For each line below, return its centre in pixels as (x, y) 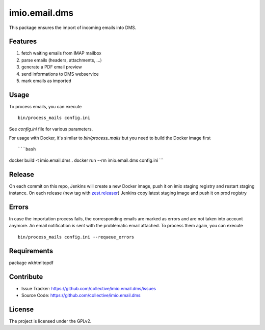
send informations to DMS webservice (60, 74)
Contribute (26, 277)
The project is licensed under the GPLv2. (50, 321)
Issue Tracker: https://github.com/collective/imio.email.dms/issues (89, 288)
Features (23, 42)
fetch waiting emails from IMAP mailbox (61, 53)
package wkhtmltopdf (31, 263)
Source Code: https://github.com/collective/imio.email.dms (81, 296)
